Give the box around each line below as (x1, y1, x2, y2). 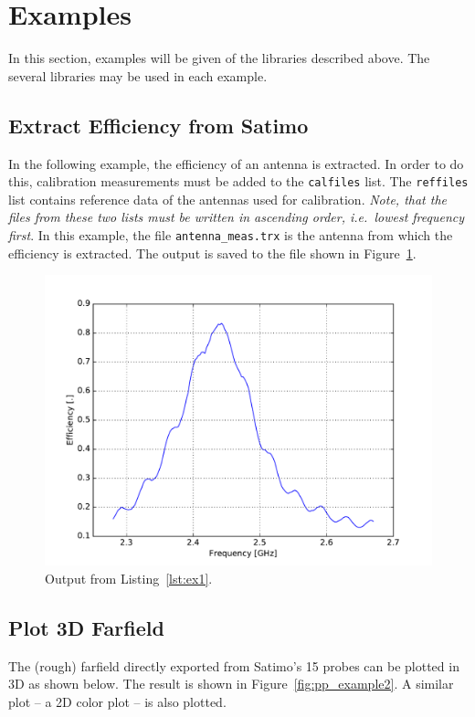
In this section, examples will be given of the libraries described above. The (8, 48, 430, 68)
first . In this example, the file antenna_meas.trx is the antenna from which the (8, 225, 453, 244)
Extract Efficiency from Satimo (8, 111, 309, 139)
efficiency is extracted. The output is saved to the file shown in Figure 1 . (8, 243, 417, 262)
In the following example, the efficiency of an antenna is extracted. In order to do (8, 153, 464, 173)
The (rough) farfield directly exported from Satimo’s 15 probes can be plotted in (8, 656, 459, 675)
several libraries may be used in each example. (8, 66, 268, 85)
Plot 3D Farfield (8, 613, 164, 641)
